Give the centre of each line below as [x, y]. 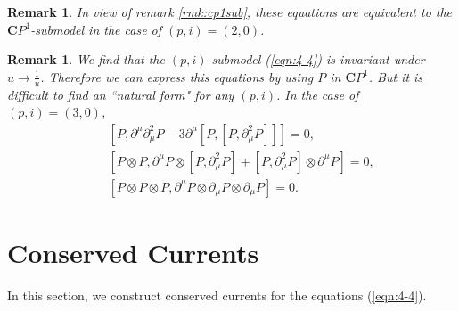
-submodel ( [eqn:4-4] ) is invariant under [316, 59]
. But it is [396, 76]
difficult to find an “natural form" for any [121, 94]
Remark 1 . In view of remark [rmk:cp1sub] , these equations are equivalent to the [230, 12]
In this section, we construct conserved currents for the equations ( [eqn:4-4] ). [217, 295]
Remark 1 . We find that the [86, 59]
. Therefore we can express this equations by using [177, 76]
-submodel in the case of [96, 29]
